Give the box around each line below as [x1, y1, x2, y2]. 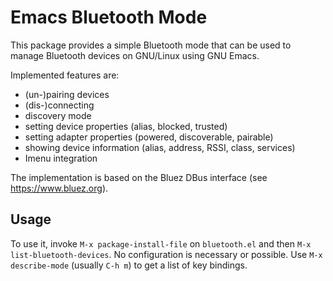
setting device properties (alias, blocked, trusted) [24, 120, 228, 132]
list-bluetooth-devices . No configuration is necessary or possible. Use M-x [10, 248, 323, 260]
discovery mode [24, 109, 92, 121]
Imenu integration [24, 152, 98, 164]
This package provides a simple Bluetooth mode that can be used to [10, 39, 292, 51]
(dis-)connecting [24, 99, 95, 111]
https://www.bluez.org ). [10, 182, 109, 194]
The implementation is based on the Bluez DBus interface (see [10, 171, 268, 183]
